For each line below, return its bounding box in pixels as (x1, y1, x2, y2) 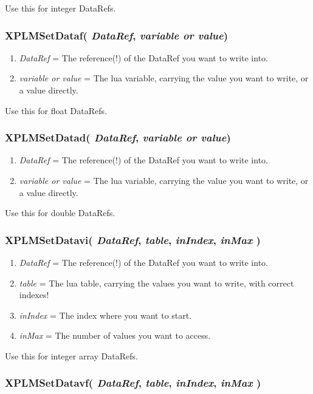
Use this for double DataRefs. (5, 206, 115, 219)
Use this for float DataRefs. (5, 104, 107, 117)
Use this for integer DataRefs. (5, 2, 116, 14)
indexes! (19, 288, 49, 301)
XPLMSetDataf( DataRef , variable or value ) (5, 27, 228, 42)
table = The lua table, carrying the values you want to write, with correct (19, 276, 294, 289)
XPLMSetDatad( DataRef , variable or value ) (5, 130, 231, 145)
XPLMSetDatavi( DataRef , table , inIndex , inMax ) (5, 232, 261, 247)
